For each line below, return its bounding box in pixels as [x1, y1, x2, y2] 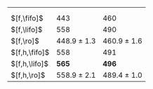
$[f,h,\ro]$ [11, 70, 46, 80]
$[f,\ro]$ [11, 36, 40, 46]
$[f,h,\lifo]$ [11, 59, 49, 69]
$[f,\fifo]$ [11, 13, 44, 23]
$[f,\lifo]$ [11, 25, 43, 34]
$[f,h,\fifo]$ [11, 48, 50, 57]
